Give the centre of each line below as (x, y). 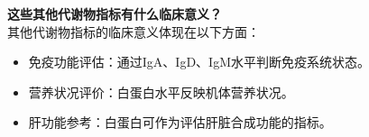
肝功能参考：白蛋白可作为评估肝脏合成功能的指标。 (180, 122)
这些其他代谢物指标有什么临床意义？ (115, 14)
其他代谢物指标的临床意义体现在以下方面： (134, 31)
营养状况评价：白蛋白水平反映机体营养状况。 (161, 91)
